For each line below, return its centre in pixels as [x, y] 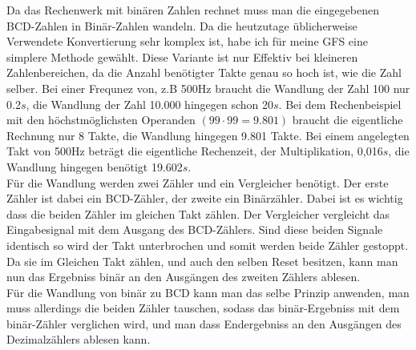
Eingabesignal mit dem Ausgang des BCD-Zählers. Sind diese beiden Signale [195, 229]
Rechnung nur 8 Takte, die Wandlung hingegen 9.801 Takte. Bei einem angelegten [208, 135]
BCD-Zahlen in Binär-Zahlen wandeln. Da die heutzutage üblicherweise [182, 25]
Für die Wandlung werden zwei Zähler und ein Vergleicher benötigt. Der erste [198, 182]
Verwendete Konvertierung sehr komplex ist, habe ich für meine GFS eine [187, 41]
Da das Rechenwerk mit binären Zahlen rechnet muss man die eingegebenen [193, 10]
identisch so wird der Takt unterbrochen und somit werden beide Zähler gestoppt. [208, 245]
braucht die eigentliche [347, 120]
